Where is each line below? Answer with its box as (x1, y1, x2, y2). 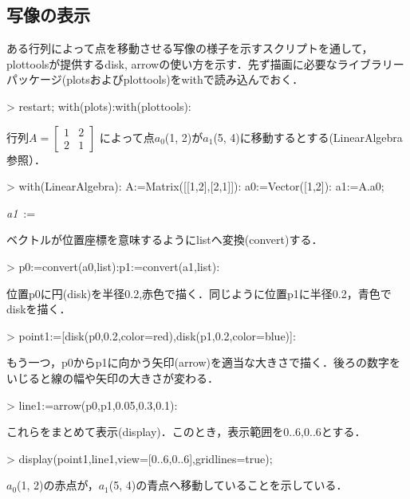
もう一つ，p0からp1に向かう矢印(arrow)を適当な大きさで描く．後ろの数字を (6, 354, 401, 371)
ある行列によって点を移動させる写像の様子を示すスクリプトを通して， (6, 40, 373, 57)
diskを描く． (6, 301, 71, 317)
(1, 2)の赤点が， (17, 477, 99, 493)
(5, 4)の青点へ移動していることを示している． (108, 477, 348, 493)
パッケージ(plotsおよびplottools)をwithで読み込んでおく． (6, 71, 304, 88)
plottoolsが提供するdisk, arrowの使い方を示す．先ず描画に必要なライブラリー (6, 55, 404, 72)
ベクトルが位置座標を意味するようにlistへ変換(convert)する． (6, 231, 323, 248)
